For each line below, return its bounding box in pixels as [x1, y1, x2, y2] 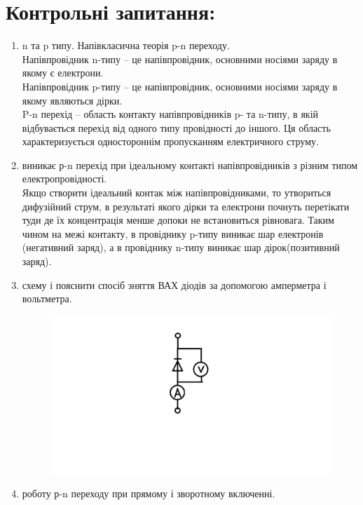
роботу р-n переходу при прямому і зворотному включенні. [22, 485, 275, 500]
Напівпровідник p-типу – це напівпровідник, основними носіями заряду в [22, 79, 338, 93]
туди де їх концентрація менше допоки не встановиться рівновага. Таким [22, 213, 334, 227]
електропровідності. [22, 171, 107, 186]
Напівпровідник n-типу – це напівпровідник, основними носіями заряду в [22, 51, 338, 66]
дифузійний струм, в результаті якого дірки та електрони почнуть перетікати [22, 198, 350, 213]
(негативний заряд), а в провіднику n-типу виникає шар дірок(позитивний [22, 240, 340, 255]
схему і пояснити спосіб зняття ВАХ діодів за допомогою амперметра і [22, 277, 327, 292]
